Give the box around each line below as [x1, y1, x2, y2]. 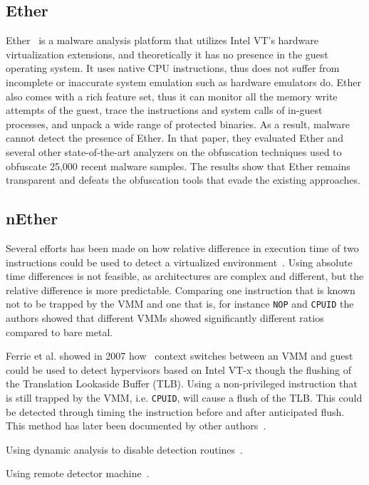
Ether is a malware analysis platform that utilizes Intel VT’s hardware [6, 33, 319, 48]
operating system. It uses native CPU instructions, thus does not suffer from [6, 61, 340, 75]
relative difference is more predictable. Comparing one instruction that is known [6, 282, 355, 297]
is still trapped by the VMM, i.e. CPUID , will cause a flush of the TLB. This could [6, 390, 363, 405]
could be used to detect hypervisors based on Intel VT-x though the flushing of [6, 362, 352, 377]
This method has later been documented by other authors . [6, 418, 266, 433]
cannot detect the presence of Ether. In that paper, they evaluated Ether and [6, 130, 343, 145]
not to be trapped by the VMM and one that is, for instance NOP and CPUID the [6, 296, 354, 311]
